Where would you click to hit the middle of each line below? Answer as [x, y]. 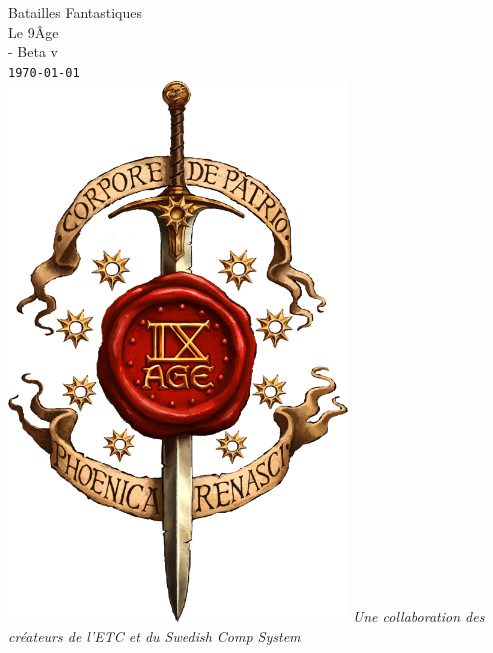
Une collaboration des [418, 616]
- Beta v [33, 51]
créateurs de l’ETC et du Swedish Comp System [154, 635]
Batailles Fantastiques [75, 12]
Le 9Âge [33, 31]
